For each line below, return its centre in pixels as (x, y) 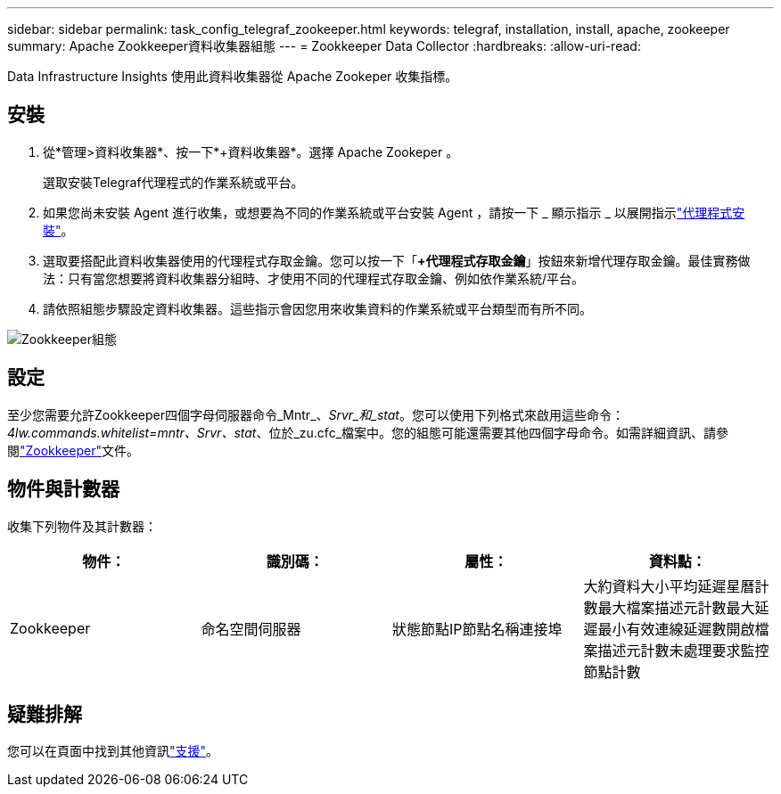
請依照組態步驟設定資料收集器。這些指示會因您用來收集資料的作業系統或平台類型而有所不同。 (317, 308)
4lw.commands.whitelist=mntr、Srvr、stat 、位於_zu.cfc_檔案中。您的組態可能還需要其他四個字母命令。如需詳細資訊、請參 (368, 432)
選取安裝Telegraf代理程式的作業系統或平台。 (173, 182)
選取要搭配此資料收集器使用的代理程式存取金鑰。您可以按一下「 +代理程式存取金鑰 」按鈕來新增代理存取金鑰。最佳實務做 (397, 260)
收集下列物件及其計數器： (82, 526)
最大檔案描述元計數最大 (676, 607)
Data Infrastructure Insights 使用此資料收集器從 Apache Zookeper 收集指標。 (233, 76)
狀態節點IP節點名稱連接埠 (477, 629)
